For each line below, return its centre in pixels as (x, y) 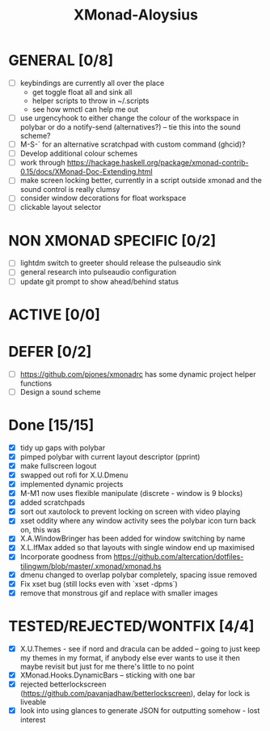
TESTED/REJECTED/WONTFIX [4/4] (131, 626)
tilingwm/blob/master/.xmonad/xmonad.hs (91, 566)
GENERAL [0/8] (61, 60)
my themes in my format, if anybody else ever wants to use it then (130, 657)
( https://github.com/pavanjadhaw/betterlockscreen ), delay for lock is (135, 693)
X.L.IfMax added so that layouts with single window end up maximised (137, 548)
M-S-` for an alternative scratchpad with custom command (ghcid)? (133, 144)
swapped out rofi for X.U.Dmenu (74, 475)
